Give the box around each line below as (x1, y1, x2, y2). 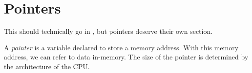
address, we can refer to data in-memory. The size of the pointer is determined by (4, 52, 249, 62)
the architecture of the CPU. (4, 61, 90, 71)
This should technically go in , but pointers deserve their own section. (4, 26, 213, 36)
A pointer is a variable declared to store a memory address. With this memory (4, 42, 239, 52)
